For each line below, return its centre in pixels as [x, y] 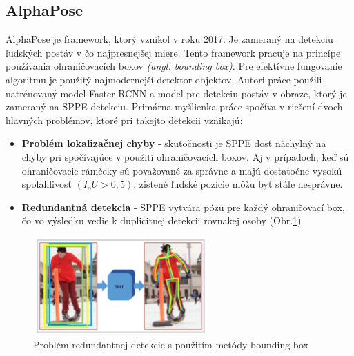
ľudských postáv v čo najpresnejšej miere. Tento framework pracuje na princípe [173, 52]
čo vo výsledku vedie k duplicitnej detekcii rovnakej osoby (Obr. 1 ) [161, 220]
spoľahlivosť [47, 184]
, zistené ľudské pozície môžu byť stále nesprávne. [238, 184]
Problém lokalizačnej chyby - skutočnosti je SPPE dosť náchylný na [174, 143]
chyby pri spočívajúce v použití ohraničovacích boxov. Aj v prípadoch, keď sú [185, 156]
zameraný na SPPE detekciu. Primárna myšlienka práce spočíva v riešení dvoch [174, 107]
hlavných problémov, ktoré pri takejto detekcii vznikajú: [124, 120]
